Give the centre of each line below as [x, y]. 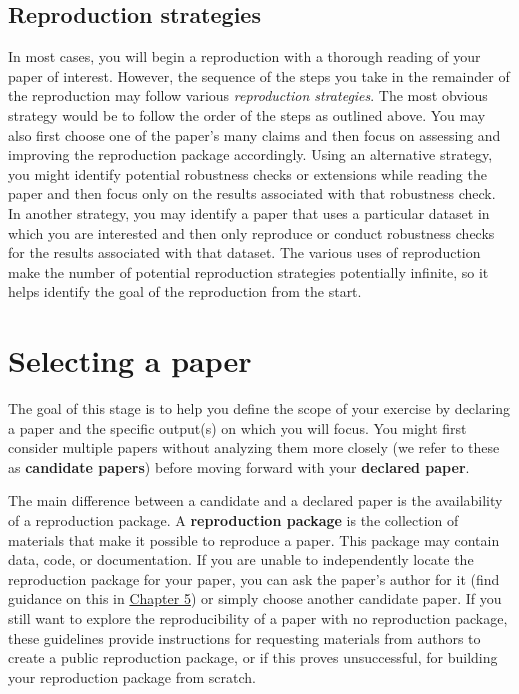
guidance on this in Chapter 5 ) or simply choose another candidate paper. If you [255, 598]
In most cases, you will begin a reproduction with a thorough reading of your [244, 56]
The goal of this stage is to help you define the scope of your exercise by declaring [259, 408]
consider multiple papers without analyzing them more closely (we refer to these [254, 447]
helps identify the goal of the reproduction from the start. [185, 291]
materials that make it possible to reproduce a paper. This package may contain [254, 539]
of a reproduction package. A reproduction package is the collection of [233, 520]
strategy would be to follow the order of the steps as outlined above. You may [247, 114]
